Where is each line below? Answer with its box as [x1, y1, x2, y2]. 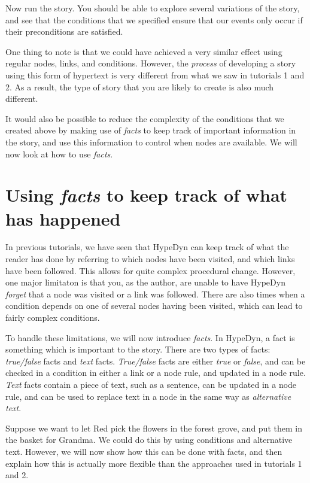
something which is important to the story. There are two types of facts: [5, 343, 271, 356]
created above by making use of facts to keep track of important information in [5, 124, 296, 136]
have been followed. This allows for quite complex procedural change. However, [5, 264, 296, 277]
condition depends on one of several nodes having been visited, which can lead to [5, 299, 303, 312]
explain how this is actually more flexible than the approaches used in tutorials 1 [5, 457, 302, 469]
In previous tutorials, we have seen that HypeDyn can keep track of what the [5, 241, 289, 253]
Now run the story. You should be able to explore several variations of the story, [5, 2, 300, 14]
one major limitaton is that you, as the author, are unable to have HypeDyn [5, 276, 285, 288]
